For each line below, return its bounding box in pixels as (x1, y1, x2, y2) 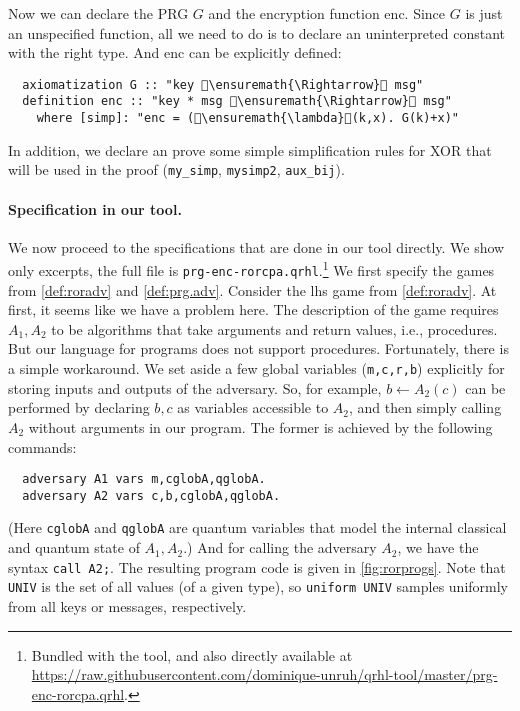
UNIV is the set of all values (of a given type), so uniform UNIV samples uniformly (8, 576, 509, 597)
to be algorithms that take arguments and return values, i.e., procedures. (51, 318, 498, 339)
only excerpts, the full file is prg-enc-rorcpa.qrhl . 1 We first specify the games (8, 257, 495, 281)
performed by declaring (8, 397, 150, 418)
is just (465, 3, 503, 23)
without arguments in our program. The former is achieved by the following (28, 416, 493, 437)
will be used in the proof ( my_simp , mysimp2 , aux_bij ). (8, 159, 345, 180)
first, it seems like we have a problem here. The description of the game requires (8, 299, 499, 320)
